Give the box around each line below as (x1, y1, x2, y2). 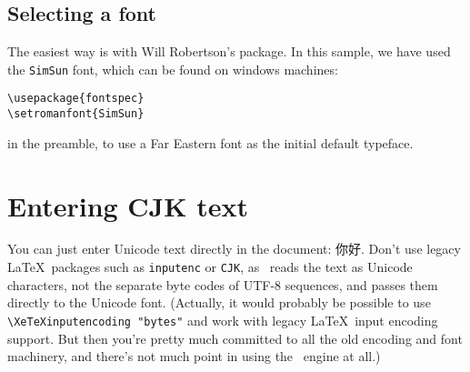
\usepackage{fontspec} (7, 92, 145, 106)
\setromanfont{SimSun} (7, 107, 145, 121)
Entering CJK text (7, 186, 248, 224)
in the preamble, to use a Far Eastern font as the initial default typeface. (7, 133, 414, 152)
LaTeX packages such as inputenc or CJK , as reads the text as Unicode (7, 257, 413, 276)
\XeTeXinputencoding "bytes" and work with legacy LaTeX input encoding (7, 310, 438, 329)
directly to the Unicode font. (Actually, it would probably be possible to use (7, 293, 431, 312)
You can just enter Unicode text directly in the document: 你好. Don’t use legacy (7, 239, 461, 258)
